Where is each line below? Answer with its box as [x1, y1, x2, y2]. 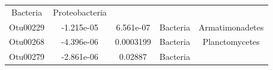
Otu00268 [9, 35, 45, 48]
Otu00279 [9, 50, 45, 63]
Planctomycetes [202, 35, 260, 48]
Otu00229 [9, 20, 45, 33]
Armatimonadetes [198, 20, 264, 33]
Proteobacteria [53, 5, 107, 18]
